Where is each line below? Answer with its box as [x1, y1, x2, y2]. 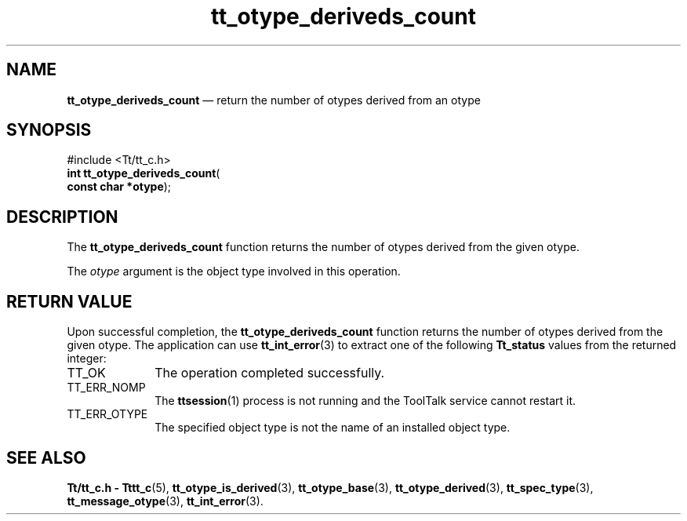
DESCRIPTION [6, 206, 118, 227]
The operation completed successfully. [154, 365, 385, 381]
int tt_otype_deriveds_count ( [67, 166, 220, 180]
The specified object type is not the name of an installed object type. [154, 421, 511, 435]
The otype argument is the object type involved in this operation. [67, 264, 401, 279]
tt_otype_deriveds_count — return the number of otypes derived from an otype [67, 93, 481, 107]
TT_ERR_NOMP [67, 381, 146, 395]
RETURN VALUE [6, 291, 133, 312]
